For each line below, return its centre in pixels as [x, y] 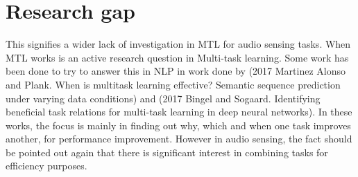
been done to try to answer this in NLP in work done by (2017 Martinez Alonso [176, 71]
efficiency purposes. [46, 166]
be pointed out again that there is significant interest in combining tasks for [167, 152]
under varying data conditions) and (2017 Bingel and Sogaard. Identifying [163, 98]
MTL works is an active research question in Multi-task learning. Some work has [177, 57]
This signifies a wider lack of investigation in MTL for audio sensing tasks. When [178, 44]
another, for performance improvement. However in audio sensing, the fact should [179, 139]
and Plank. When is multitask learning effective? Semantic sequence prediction [173, 84]
